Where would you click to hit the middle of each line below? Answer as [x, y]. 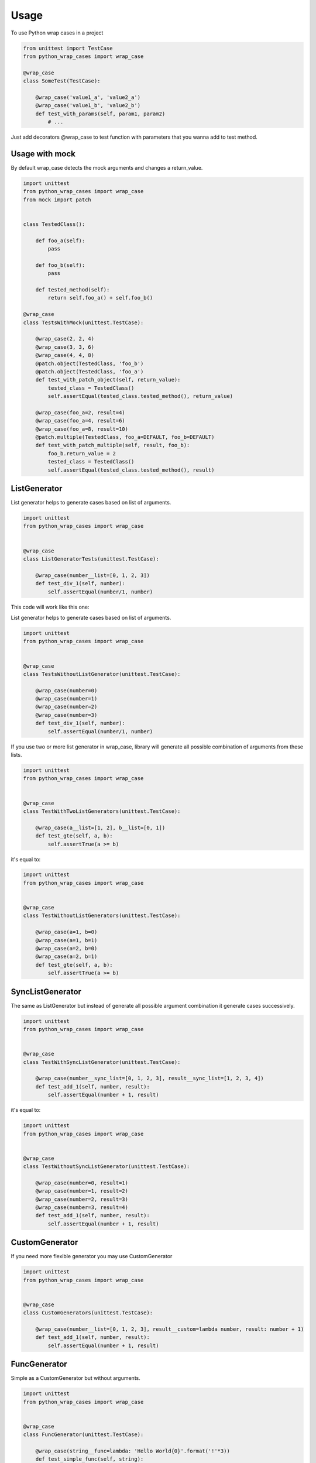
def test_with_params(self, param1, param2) [100, 114]
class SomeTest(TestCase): [62, 81]
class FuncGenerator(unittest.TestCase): [83, 1435]
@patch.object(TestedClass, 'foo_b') [90, 363]
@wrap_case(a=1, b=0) [66, 932]
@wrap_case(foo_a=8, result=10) [82, 429]
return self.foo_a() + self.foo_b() [100, 298]
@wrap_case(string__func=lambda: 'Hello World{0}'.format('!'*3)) [133, 1451]
